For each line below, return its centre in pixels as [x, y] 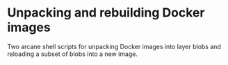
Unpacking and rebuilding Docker [106, 13]
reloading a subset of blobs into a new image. [72, 54]
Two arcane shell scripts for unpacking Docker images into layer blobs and [114, 46]
